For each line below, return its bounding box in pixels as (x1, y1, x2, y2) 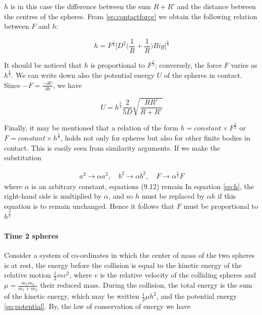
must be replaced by (141, 191, 205, 201)
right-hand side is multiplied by (4, 191, 102, 201)
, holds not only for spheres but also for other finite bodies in (60, 132, 250, 143)
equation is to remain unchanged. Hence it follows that (4, 200, 174, 211)
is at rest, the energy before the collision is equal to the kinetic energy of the (4, 259, 242, 270)
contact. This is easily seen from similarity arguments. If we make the (4, 142, 220, 153)
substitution (4, 152, 42, 163)
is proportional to (90, 60, 145, 70)
